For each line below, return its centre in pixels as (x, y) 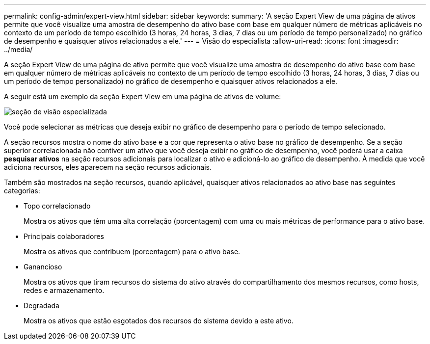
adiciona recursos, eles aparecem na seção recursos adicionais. (108, 167)
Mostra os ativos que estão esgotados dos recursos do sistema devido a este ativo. (159, 321)
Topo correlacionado (57, 206)
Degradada (41, 305)
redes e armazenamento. (64, 290)
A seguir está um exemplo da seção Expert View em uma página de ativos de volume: (143, 96)
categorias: (22, 191)
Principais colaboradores (64, 236)
